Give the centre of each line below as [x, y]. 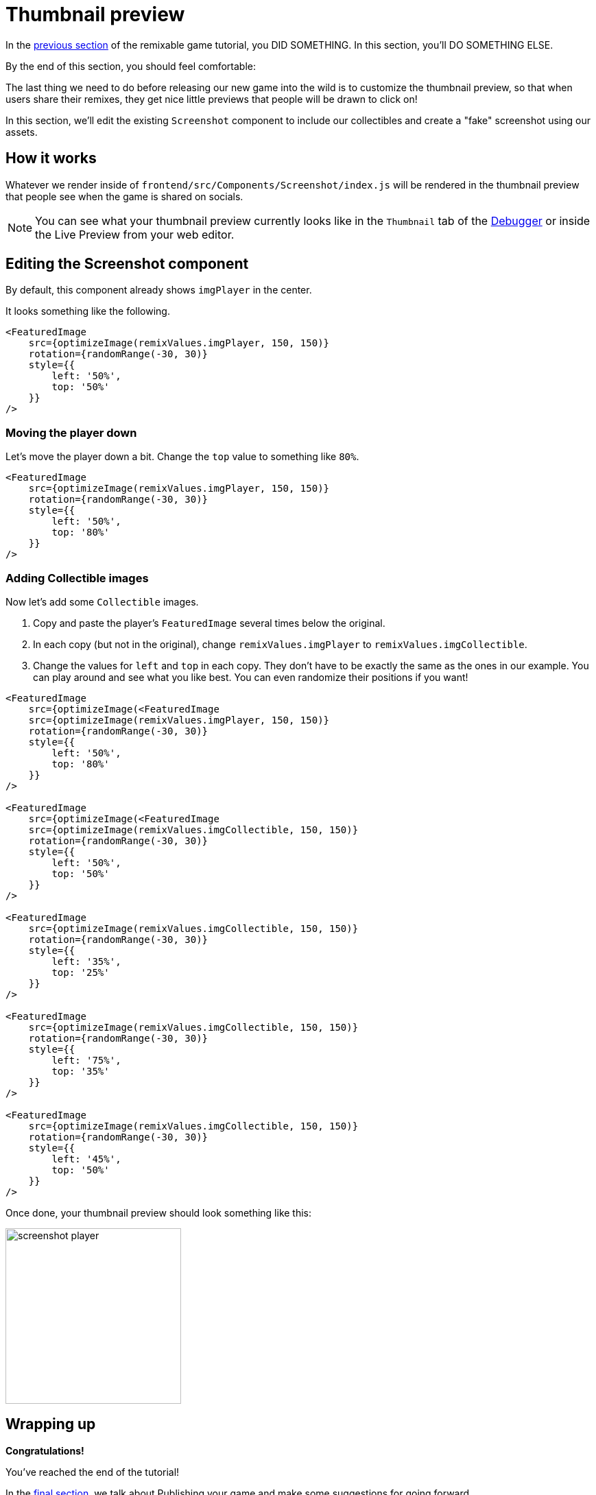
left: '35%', [86, 961]
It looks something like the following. [88, 311]
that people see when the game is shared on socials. [124, 196]
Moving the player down [71, 432]
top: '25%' [81, 972]
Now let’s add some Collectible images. [102, 601]
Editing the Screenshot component [127, 264]
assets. [22, 132]
